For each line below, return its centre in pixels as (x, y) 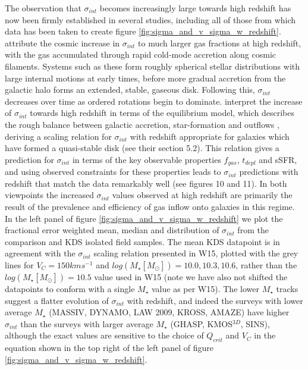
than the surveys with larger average (87, 323)
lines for (19, 264)
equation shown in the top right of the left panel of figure (109, 348)
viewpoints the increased (49, 195)
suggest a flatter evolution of (57, 300)
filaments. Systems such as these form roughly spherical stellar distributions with (153, 66)
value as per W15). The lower (205, 288)
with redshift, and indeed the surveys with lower (215, 300)
